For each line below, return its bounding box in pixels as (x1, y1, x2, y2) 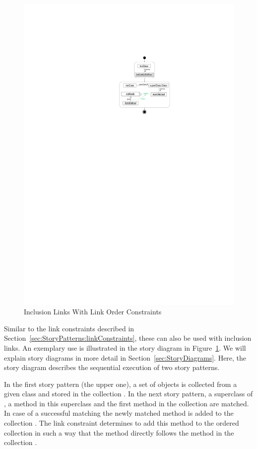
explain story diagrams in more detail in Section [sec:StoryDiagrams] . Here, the (4, 352, 247, 363)
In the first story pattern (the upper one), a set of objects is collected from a (4, 378, 237, 389)
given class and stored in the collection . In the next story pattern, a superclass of (4, 388, 253, 399)
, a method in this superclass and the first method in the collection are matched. (4, 398, 249, 408)
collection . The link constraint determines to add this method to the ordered (4, 418, 239, 428)
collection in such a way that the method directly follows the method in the (4, 427, 234, 438)
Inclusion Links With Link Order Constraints (24, 306, 162, 317)
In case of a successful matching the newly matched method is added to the (4, 408, 234, 418)
